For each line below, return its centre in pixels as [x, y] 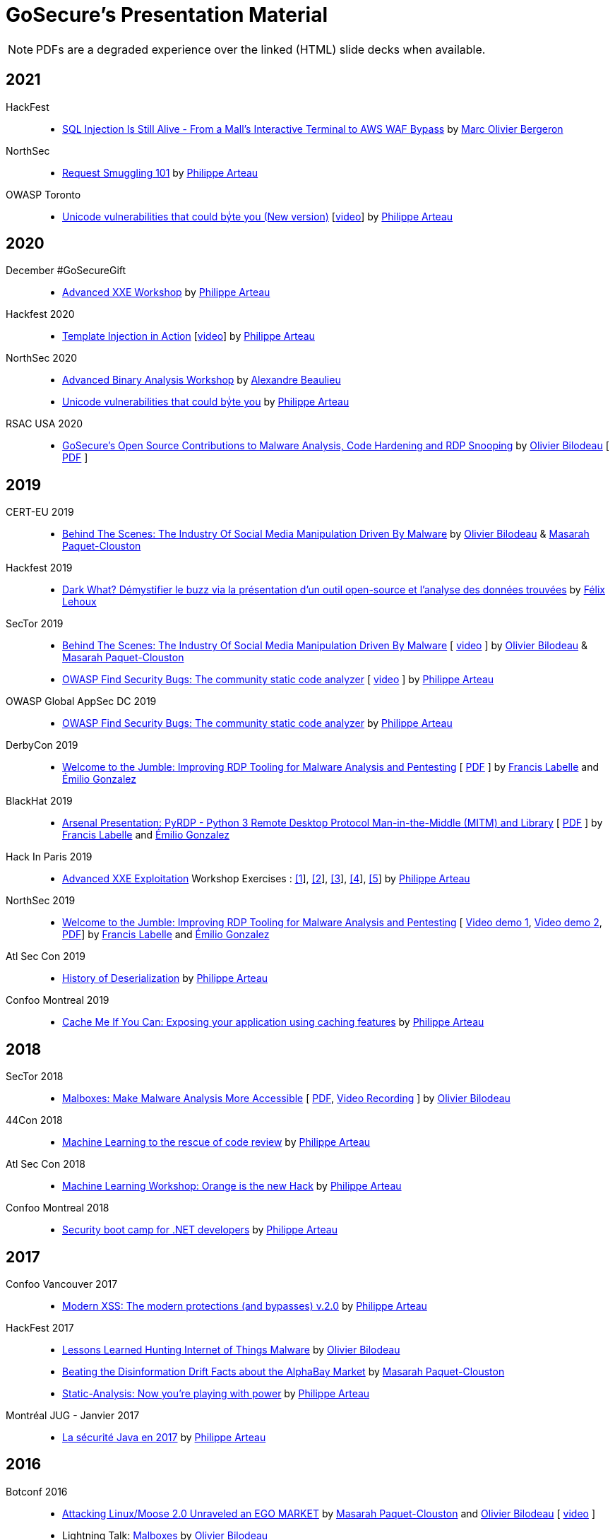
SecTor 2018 [35, 1077]
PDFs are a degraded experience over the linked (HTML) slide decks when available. [261, 49]
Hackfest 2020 [40, 314]
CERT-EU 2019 [40, 512]
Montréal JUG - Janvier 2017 [73, 1415]
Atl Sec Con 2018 [46, 1164]
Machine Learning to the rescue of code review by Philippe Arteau [216, 1142]
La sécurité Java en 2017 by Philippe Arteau [164, 1437]
